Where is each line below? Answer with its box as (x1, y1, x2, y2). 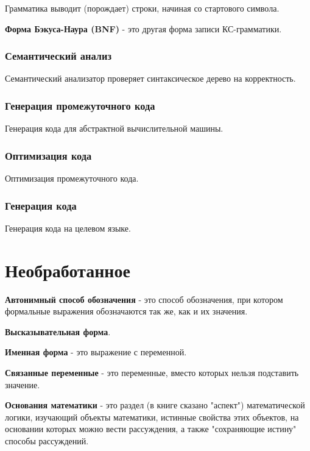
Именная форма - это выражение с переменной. (5, 346, 187, 358)
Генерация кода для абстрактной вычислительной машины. (5, 122, 224, 135)
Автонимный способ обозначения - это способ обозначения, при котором (5, 293, 283, 305)
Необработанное (5, 257, 130, 282)
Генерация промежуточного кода (5, 98, 155, 113)
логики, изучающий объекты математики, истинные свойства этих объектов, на (5, 410, 299, 423)
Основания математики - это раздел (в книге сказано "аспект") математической (5, 399, 305, 411)
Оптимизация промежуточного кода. (5, 172, 139, 185)
